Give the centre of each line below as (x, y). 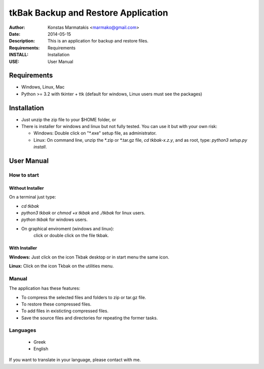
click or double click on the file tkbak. (71, 236)
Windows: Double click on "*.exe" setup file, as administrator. (95, 133)
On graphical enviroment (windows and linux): (68, 228)
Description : (22, 41)
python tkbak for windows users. (55, 219)
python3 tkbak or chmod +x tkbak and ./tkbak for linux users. (83, 213)
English (41, 349)
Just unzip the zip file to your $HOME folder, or (69, 119)
